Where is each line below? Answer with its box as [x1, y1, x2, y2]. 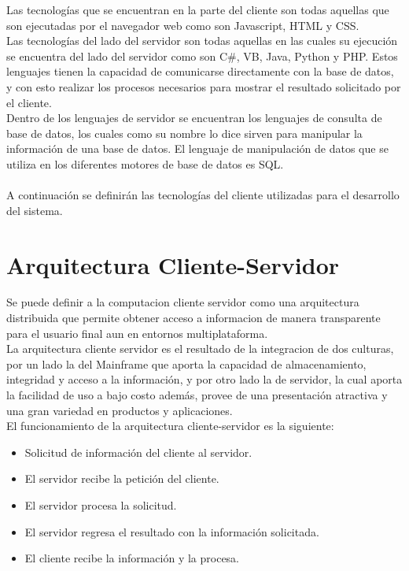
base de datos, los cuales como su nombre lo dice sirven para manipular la [6, 124, 363, 141]
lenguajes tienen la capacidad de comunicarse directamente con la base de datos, [6, 63, 394, 80]
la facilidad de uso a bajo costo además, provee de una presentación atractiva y [6, 387, 388, 402]
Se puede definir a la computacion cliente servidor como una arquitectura [6, 294, 359, 310]
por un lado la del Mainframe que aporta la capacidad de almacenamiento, [6, 355, 367, 372]
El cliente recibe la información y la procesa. [24, 550, 240, 566]
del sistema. [6, 202, 63, 218]
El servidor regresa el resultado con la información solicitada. [24, 523, 319, 539]
